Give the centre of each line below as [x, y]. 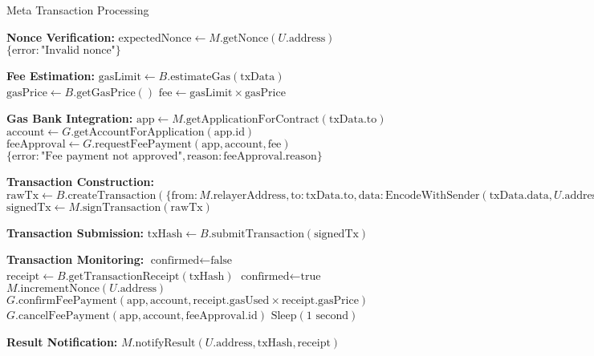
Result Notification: [62, 341]
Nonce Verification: [61, 36]
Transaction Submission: [75, 232]
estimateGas [201, 77]
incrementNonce [60, 289]
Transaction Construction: [80, 181]
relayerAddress [250, 195]
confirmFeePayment [67, 301]
